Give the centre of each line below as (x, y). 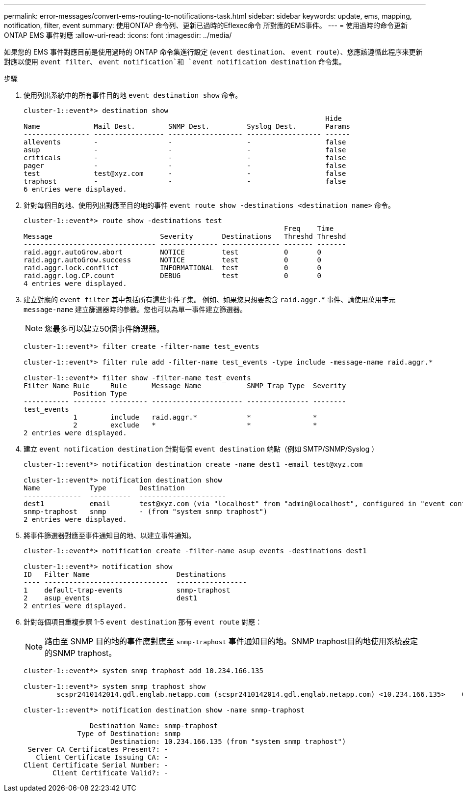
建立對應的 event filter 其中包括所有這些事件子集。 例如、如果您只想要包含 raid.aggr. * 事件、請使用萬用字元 (210, 299)
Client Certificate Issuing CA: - (102, 757)
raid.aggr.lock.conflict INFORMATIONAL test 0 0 (172, 268)
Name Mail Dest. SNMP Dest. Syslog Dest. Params (187, 126)
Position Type (100, 394)
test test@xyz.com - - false (185, 173)
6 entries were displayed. (75, 189)
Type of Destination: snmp (129, 734)
